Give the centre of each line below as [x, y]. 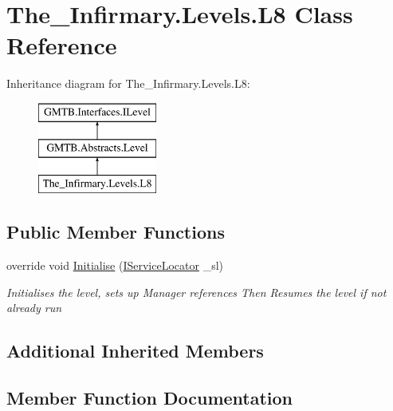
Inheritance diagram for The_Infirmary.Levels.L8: [128, 83]
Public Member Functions [116, 232]
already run [34, 308]
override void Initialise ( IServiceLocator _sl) [115, 265]
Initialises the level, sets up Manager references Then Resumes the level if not [196, 292]
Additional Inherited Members [135, 351]
